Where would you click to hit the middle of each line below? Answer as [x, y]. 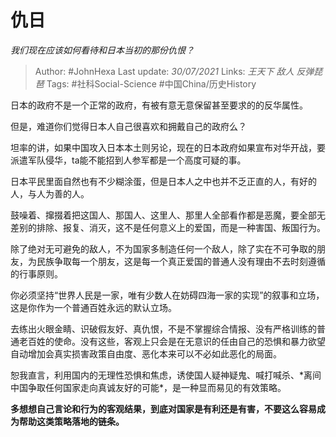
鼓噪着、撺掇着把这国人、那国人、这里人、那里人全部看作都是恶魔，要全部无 [168, 215]
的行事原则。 [36, 273]
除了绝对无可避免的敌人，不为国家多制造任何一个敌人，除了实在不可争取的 [163, 248]
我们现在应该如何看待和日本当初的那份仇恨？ [102, 50]
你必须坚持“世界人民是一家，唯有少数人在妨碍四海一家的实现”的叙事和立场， [167, 295]
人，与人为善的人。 [50, 193]
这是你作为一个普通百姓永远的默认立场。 [93, 307]
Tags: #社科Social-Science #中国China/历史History [151, 83]
